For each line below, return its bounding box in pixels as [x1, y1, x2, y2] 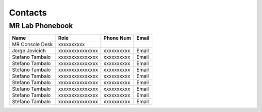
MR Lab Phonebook [9, 21, 73, 30]
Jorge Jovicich [12, 48, 46, 54]
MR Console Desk [12, 41, 53, 48]
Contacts [9, 7, 47, 18]
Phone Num [103, 34, 131, 41]
